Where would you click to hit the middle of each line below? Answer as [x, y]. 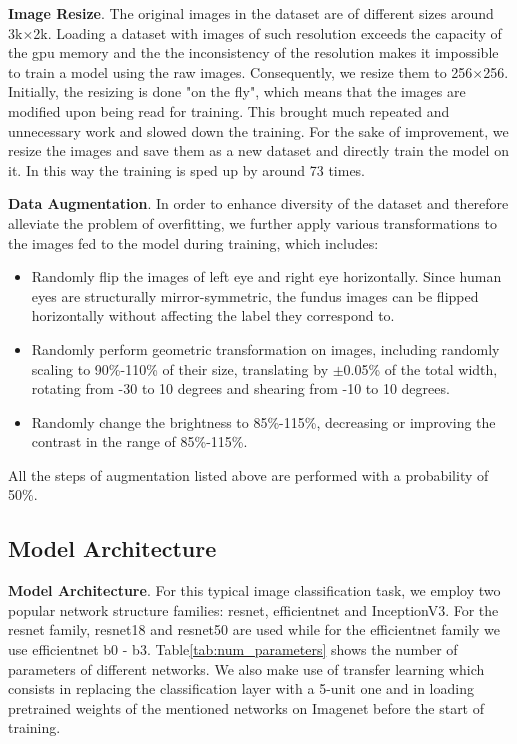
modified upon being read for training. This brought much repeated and [229, 110]
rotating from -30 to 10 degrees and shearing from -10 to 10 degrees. [240, 388]
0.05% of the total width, [420, 368]
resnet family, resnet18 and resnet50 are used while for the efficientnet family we [254, 629]
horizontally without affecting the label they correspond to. [213, 315]
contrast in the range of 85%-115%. [139, 441]
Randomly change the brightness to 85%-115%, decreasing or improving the [263, 421]
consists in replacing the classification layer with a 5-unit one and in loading [241, 688]
